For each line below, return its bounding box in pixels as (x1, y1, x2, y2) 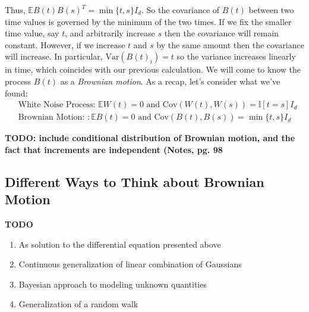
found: (5, 86, 28, 99)
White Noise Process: (18, 101, 96, 110)
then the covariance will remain (164, 27, 279, 39)
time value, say (5, 27, 59, 39)
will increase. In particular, (5, 50, 103, 63)
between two (248, 4, 294, 15)
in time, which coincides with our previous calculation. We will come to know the (5, 63, 301, 76)
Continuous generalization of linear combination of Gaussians (18, 258, 242, 270)
